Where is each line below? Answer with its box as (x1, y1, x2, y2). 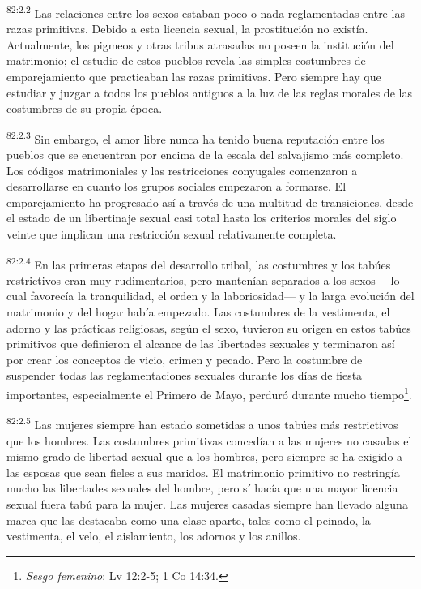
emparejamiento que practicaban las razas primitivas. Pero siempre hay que (6, 68, 381, 85)
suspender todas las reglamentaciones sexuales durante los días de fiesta (6, 367, 363, 384)
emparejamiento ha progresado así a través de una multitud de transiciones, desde (6, 193, 414, 210)
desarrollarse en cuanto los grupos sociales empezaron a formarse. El (6, 178, 347, 195)
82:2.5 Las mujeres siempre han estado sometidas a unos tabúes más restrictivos (6, 414, 398, 432)
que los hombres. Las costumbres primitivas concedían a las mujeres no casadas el (6, 432, 412, 449)
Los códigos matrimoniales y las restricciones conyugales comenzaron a (6, 161, 358, 178)
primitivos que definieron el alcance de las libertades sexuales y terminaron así (6, 335, 395, 352)
